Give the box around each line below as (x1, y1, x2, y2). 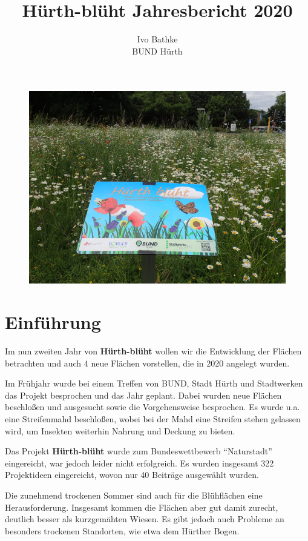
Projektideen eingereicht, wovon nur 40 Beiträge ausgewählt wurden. (5, 468, 259, 481)
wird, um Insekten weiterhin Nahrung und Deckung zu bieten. (5, 424, 235, 437)
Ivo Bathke (137, 33, 178, 45)
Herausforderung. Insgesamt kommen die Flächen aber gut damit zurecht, (5, 500, 278, 513)
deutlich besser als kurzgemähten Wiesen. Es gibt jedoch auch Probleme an (5, 513, 284, 525)
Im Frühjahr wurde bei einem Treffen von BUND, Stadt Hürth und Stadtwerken (5, 377, 303, 390)
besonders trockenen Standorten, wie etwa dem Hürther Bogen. (5, 524, 240, 537)
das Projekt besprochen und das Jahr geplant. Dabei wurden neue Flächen (5, 388, 282, 401)
